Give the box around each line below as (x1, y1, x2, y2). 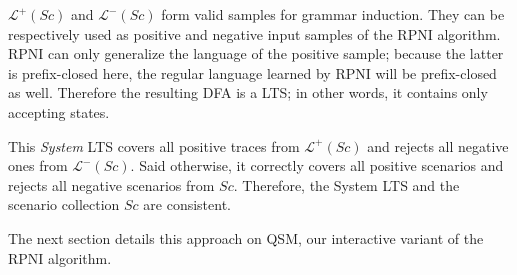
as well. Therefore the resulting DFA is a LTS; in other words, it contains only (8, 82, 488, 103)
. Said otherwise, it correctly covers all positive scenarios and (130, 155, 504, 176)
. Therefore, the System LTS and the (233, 174, 460, 195)
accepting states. (8, 101, 110, 122)
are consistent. (143, 194, 231, 215)
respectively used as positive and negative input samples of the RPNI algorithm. (8, 23, 501, 44)
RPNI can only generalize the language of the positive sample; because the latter (8, 43, 504, 64)
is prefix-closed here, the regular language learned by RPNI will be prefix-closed (8, 62, 497, 83)
